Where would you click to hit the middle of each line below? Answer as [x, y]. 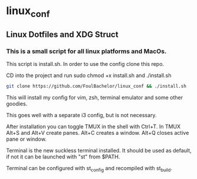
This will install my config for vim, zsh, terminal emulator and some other [95, 98]
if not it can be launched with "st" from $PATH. [63, 157]
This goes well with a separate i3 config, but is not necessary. [81, 115]
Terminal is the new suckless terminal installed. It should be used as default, [99, 151]
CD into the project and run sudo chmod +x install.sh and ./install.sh [89, 75]
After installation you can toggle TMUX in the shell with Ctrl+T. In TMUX [93, 127]
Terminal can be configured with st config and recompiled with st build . [89, 169]
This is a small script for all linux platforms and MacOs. [86, 51]
